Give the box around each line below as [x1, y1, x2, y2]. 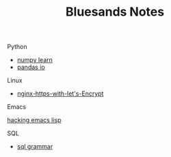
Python [7, 42, 27, 51]
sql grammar [16, 143, 53, 151]
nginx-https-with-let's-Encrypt [16, 89, 104, 98]
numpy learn [16, 56, 53, 64]
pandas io [16, 63, 46, 72]
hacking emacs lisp [7, 116, 62, 124]
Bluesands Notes [65, 4, 165, 20]
